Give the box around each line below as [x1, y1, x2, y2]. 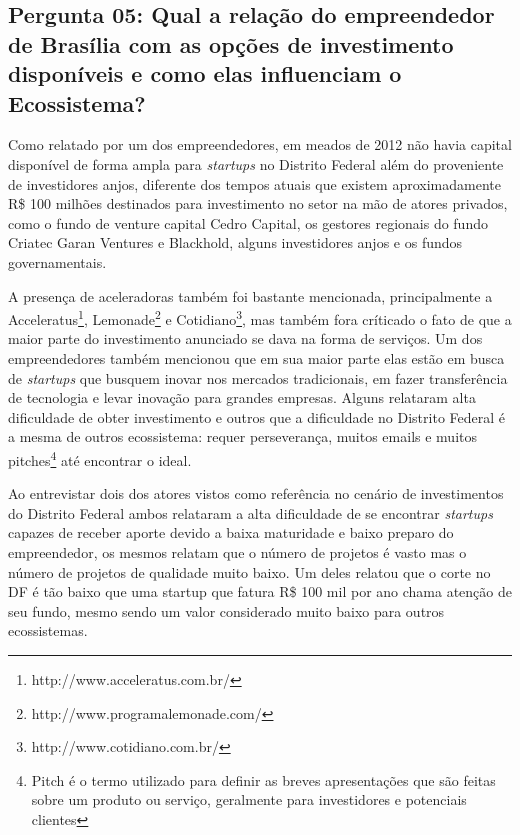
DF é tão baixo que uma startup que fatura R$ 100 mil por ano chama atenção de [8, 581, 512, 602]
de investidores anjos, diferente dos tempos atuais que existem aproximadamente [8, 173, 501, 194]
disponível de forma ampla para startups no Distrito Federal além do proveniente [8, 153, 504, 174]
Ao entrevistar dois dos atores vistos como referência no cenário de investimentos [8, 483, 504, 504]
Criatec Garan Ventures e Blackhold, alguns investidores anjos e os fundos [8, 232, 463, 253]
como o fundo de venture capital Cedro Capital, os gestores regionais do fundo [8, 212, 488, 233]
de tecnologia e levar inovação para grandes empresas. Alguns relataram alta [8, 387, 476, 408]
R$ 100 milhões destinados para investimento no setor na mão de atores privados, [8, 193, 508, 214]
